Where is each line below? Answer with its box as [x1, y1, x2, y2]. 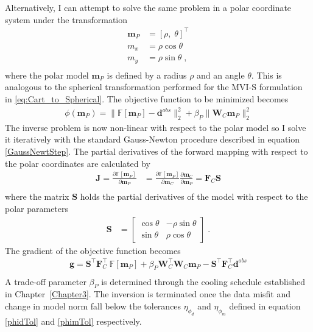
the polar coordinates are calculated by [5, 157, 150, 169]
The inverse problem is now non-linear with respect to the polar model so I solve [5, 121, 306, 133]
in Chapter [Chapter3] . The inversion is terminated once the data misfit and [5, 288, 291, 300]
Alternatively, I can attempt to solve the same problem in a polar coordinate [5, 1, 292, 13]
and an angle [197, 68, 245, 81]
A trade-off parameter [5, 275, 86, 288]
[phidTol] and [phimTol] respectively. [5, 314, 142, 327]
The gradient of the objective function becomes [5, 244, 181, 256]
